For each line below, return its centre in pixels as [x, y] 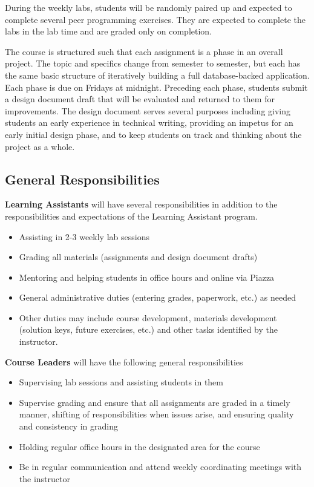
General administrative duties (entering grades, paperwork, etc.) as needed [157, 297]
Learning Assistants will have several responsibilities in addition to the [141, 204]
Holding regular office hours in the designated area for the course [139, 446]
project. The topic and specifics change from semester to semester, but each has [153, 63]
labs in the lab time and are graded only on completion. [109, 31]
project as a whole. [40, 146]
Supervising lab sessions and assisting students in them [121, 382]
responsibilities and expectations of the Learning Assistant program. [131, 216]
